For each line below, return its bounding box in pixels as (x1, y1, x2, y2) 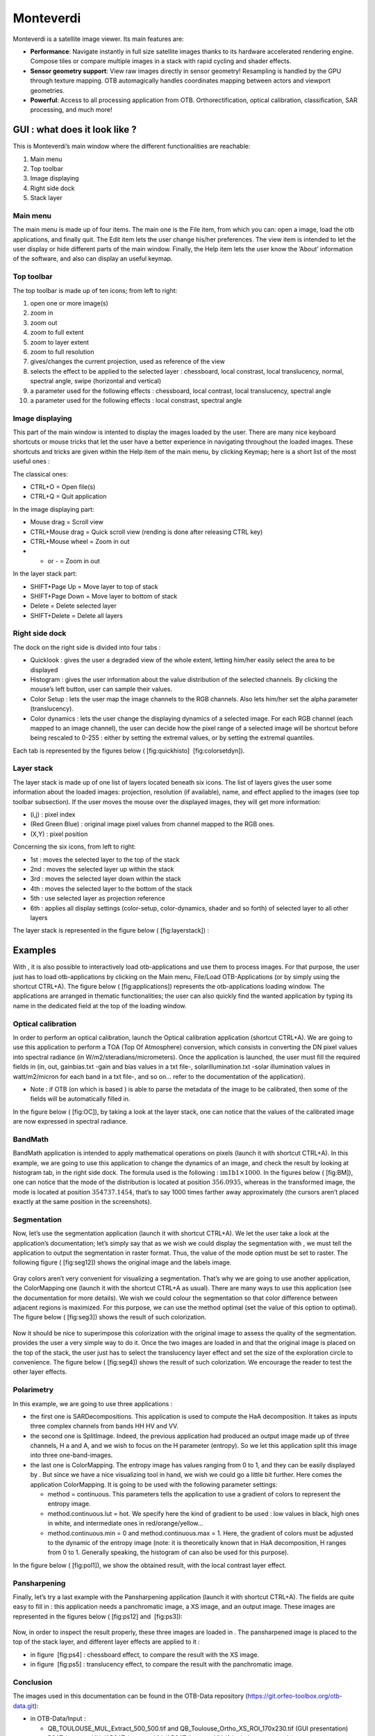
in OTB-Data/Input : (30, 1714, 86, 1723)
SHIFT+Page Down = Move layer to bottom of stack (30, 592, 178, 600)
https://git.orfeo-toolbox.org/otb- (247, 1692, 343, 1701)
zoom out (30, 318, 58, 326)
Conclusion (12, 1678, 53, 1687)
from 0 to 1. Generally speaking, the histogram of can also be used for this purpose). (47, 1549, 290, 1557)
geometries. (30, 86, 65, 94)
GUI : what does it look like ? (12, 124, 137, 135)
